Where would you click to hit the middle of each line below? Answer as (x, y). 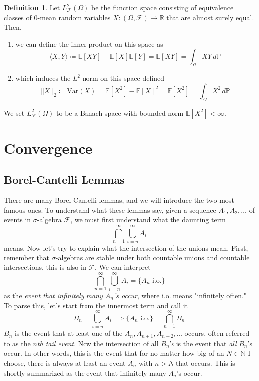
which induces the (43, 78)
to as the (17, 343)
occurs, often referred (217, 333)
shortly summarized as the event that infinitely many (85, 372)
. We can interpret (123, 267)
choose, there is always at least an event (65, 362)
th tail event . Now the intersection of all (98, 343)
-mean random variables (74, 17)
